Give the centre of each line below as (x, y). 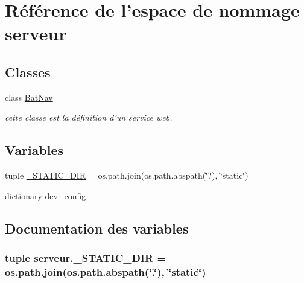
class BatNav (29, 97)
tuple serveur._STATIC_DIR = (86, 258)
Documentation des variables (97, 228)
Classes (28, 72)
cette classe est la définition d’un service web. (89, 117)
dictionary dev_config (46, 195)
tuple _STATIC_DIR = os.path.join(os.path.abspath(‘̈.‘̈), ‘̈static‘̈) (127, 175)
